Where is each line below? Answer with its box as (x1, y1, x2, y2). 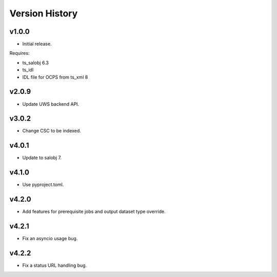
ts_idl (22, 67, 34, 73)
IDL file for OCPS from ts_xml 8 (22, 74, 88, 80)
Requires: (9, 50, 30, 56)
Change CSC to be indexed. (22, 128, 82, 134)
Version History (9, 8, 78, 19)
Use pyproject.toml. (22, 182, 64, 188)
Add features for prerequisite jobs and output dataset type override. (22, 208, 166, 215)
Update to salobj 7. (22, 154, 62, 161)
